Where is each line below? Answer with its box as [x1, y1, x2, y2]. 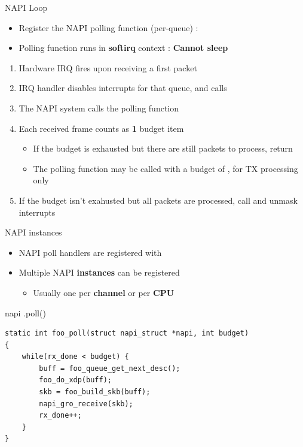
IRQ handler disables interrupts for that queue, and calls [19, 81, 227, 94]
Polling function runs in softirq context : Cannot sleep [19, 41, 228, 54]
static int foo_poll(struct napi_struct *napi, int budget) [5, 329, 249, 338]
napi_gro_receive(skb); [39, 399, 133, 408]
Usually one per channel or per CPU [33, 286, 175, 298]
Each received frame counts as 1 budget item [19, 122, 184, 134]
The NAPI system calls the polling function [19, 101, 179, 114]
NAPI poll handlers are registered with [19, 246, 162, 258]
